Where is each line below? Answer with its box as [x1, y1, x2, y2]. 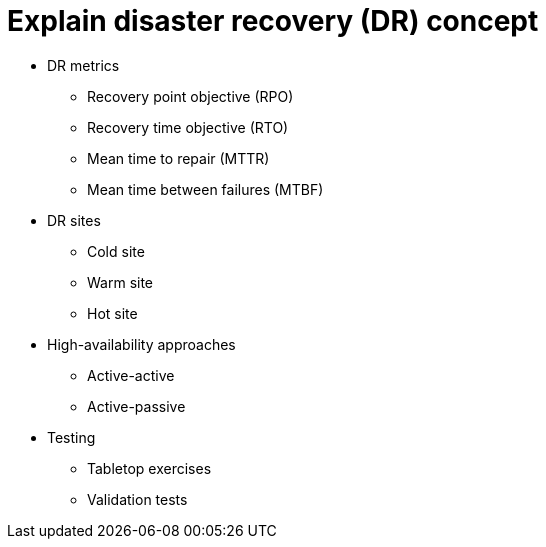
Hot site [87, 304, 138, 322]
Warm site [87, 273, 154, 291]
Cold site [87, 242, 145, 260]
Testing [47, 428, 96, 446]
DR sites [47, 211, 101, 229]
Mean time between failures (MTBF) [87, 180, 324, 198]
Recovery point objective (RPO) [87, 87, 294, 105]
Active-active [87, 366, 175, 384]
